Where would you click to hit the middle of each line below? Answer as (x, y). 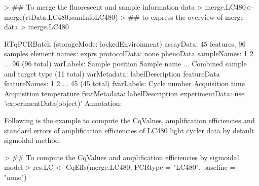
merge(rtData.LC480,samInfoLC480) (61, 16)
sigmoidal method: (33, 140)
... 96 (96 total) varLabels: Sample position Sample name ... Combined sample (125, 63)
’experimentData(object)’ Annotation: (63, 103)
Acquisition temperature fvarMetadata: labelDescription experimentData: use (124, 93)
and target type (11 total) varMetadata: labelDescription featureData (112, 73)
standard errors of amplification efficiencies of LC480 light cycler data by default (129, 130)
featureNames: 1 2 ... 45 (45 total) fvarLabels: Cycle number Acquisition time (124, 83)
